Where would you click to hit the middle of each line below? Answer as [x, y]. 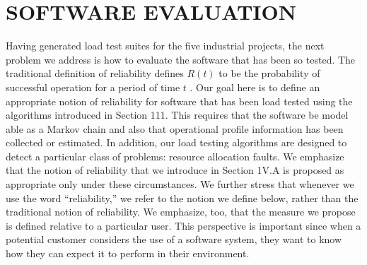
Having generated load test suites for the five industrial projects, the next [165, 46]
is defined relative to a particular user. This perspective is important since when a [183, 225]
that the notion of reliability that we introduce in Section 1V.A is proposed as [175, 170]
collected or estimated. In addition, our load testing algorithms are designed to [176, 142]
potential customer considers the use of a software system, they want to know [174, 239]
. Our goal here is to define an [255, 87]
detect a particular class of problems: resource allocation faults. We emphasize [175, 156]
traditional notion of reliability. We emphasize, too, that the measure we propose [181, 212]
